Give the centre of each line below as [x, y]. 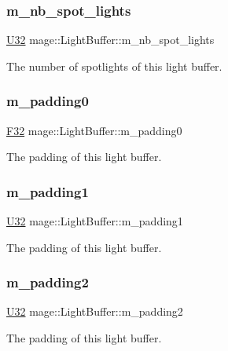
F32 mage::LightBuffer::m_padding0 [94, 130]
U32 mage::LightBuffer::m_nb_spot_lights [110, 40]
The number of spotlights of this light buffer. [114, 66]
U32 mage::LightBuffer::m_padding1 [95, 221]
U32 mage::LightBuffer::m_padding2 [95, 311]
